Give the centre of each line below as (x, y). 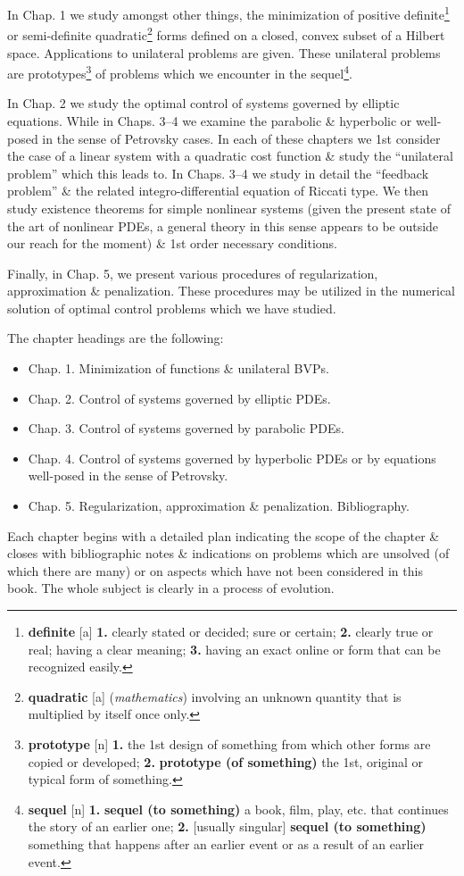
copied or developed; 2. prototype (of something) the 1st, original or (226, 761)
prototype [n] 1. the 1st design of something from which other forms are (229, 743)
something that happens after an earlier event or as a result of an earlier (226, 843)
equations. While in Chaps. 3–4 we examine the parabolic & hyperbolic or (210, 120)
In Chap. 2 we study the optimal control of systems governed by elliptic (203, 103)
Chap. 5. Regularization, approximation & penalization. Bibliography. (219, 506)
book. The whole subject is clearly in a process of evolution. (171, 588)
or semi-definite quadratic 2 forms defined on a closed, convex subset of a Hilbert (226, 33)
